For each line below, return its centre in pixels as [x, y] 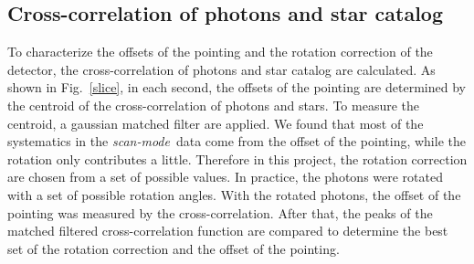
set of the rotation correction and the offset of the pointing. [174, 248]
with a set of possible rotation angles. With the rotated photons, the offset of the [234, 194]
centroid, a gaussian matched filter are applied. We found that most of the [216, 123]
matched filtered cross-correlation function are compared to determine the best [228, 231]
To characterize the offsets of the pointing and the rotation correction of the [220, 52]
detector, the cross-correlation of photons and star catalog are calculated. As [221, 69]
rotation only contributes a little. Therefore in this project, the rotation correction [237, 158]
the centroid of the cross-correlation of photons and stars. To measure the [214, 105]
